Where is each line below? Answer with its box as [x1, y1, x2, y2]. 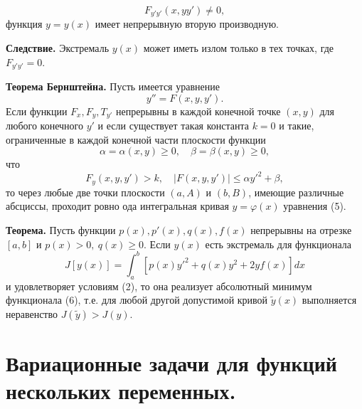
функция [6, 16, 43, 31]
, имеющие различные [248, 184, 344, 199]
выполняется [302, 292, 357, 307]
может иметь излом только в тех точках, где [143, 41, 334, 55]
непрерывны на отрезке [250, 223, 352, 238]
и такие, [279, 118, 314, 133]
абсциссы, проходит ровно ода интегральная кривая [6, 198, 229, 213]
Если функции [6, 103, 68, 118]
